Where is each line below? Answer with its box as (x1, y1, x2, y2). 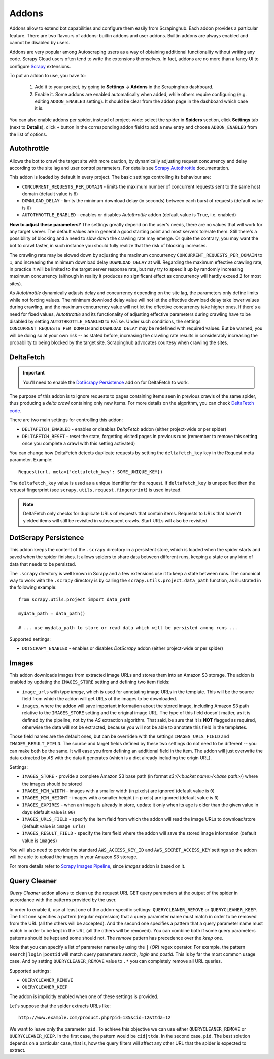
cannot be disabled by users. (9, 40, 71, 46)
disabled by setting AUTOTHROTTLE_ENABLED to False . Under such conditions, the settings (9, 318, 201, 324)
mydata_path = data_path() (18, 610, 86, 616)
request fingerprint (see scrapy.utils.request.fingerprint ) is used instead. (9, 487, 182, 493)
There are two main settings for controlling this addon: (9, 417, 123, 423)
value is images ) (22, 837, 57, 844)
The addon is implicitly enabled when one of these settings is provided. (9, 993, 159, 1000)
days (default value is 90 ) (22, 809, 76, 815)
